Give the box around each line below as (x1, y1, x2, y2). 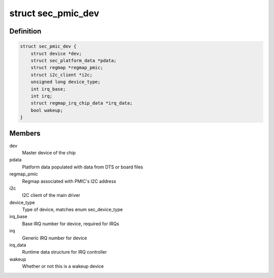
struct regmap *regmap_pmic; (30, 65, 104, 71)
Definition (9, 27, 42, 36)
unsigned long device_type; (30, 79, 101, 85)
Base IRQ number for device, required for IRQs (22, 221, 119, 227)
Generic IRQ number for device (22, 235, 87, 241)
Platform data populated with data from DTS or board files (22, 164, 143, 170)
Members (9, 129, 41, 138)
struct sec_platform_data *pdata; (30, 57, 117, 63)
